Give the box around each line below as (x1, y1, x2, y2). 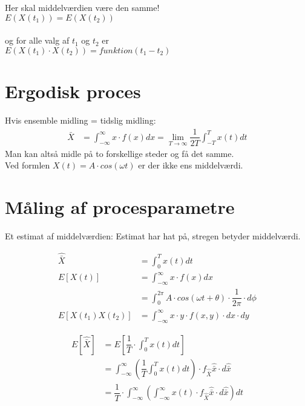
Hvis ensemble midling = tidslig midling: (5, 113, 156, 126)
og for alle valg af (5, 34, 70, 47)
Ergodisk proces (5, 78, 141, 103)
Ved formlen (5, 159, 50, 171)
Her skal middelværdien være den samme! (5, 1, 160, 13)
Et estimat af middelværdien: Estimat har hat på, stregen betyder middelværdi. (5, 229, 301, 242)
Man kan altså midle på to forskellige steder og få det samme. (5, 147, 234, 159)
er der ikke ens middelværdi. (138, 159, 243, 171)
